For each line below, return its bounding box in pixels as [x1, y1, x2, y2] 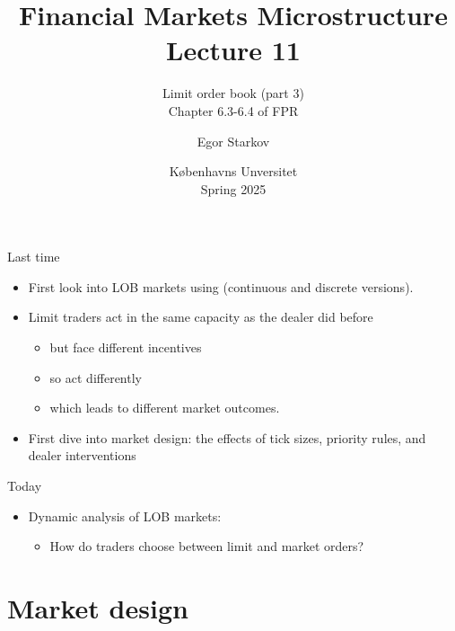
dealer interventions [28, 446, 136, 465]
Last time [7, 247, 60, 266]
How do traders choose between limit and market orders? [49, 537, 364, 555]
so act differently [49, 368, 142, 387]
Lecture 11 [166, 31, 301, 68]
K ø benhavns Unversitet [169, 162, 298, 181]
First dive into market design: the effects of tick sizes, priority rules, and [28, 428, 426, 447]
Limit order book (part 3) [162, 84, 304, 102]
